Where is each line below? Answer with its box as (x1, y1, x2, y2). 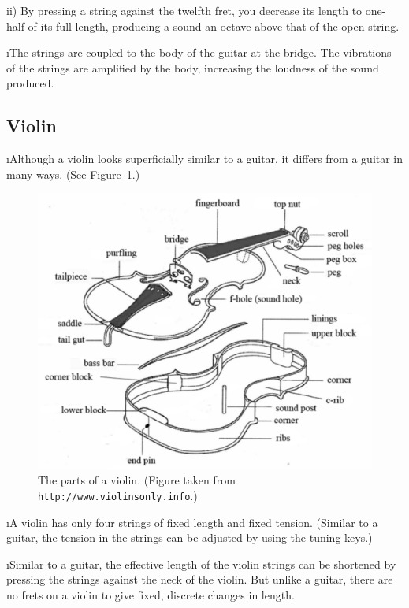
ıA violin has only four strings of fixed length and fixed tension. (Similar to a (6, 513, 378, 530)
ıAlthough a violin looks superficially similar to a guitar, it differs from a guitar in (6, 150, 403, 167)
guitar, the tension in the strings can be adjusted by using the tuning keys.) (6, 529, 373, 546)
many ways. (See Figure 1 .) (6, 165, 140, 182)
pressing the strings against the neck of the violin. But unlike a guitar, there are (6, 571, 393, 588)
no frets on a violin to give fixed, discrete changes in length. (6, 586, 295, 602)
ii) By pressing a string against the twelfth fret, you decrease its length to (6, 2, 363, 18)
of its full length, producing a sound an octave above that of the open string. (28, 17, 400, 34)
